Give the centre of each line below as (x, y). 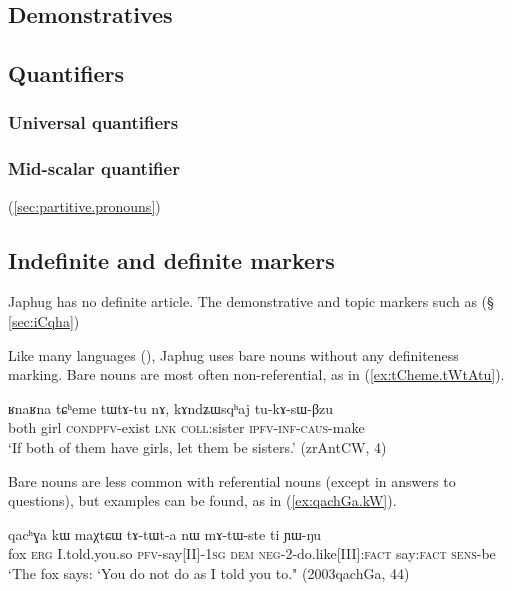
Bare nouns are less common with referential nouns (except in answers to (232, 480)
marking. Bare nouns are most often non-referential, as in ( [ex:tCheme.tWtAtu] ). (256, 374)
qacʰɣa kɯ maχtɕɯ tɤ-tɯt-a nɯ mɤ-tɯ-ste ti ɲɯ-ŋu (164, 533)
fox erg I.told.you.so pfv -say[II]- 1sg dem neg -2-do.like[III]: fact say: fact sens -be (252, 553)
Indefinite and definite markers (171, 259)
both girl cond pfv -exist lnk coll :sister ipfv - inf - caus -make (186, 427)
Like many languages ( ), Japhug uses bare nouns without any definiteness (233, 354)
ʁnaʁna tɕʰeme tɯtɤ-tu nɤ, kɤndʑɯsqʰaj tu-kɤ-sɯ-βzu (170, 407)
